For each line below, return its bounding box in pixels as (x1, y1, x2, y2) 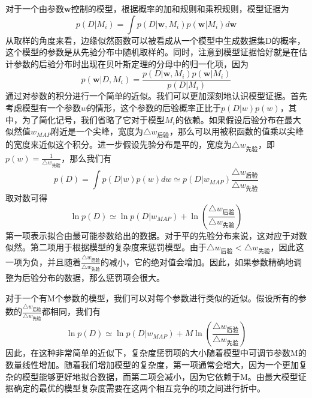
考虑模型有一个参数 (5, 101, 81, 114)
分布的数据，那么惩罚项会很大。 (38, 271, 165, 284)
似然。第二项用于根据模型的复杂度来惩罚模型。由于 (5, 241, 207, 253)
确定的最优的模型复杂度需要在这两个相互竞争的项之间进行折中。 (13, 382, 265, 394)
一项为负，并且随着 (5, 256, 81, 268)
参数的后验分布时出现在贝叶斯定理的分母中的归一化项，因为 (13, 57, 249, 70)
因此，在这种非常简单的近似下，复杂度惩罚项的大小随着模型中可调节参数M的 (5, 346, 307, 359)
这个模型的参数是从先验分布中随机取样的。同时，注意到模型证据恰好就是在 (5, 46, 299, 58)
